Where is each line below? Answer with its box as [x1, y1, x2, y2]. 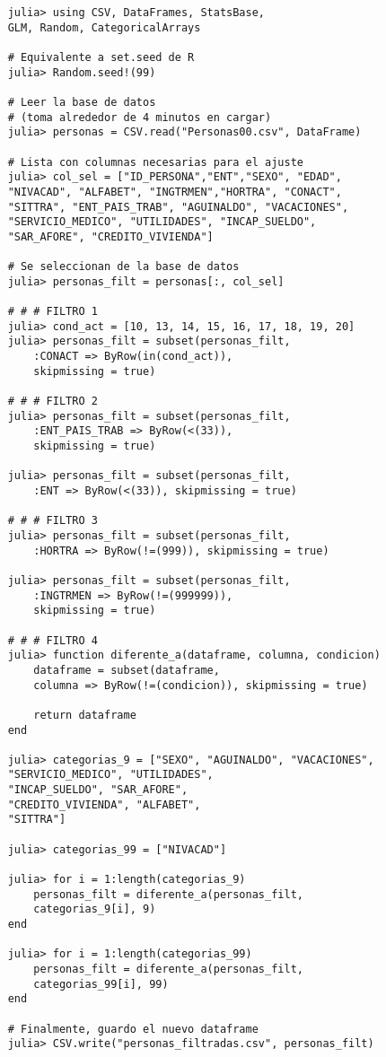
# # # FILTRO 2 [7, 395, 98, 408]
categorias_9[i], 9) [33, 903, 156, 916]
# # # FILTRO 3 [7, 514, 98, 528]
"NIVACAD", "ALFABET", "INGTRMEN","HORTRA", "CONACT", [7, 185, 342, 198]
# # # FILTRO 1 [7, 305, 98, 319]
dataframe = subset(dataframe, [33, 663, 220, 677]
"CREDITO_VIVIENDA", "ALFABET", [7, 798, 201, 811]
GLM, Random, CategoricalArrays [7, 21, 201, 34]
